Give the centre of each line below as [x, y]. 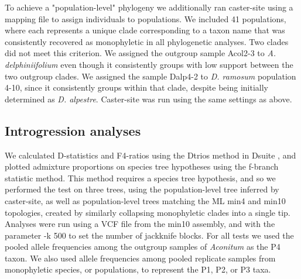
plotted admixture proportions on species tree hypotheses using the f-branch [142, 166]
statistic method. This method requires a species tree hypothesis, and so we [140, 178]
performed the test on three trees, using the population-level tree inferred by [142, 189]
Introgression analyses [73, 130]
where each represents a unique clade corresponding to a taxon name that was [145, 30]
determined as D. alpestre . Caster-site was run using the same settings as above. [148, 99]
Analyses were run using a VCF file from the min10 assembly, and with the [140, 224]
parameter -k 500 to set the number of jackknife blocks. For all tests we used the [149, 235]
